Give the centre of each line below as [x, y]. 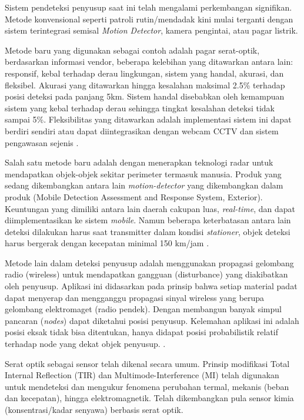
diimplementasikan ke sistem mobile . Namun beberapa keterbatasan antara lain [148, 220]
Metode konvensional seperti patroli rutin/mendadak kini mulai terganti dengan [149, 19]
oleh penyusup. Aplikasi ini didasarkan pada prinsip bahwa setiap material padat [151, 286]
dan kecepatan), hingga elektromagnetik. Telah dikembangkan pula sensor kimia [149, 398]
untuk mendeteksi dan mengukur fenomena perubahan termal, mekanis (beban [147, 386]
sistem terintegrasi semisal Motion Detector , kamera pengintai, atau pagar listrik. [151, 30]
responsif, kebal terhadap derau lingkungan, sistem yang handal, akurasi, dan [144, 73]
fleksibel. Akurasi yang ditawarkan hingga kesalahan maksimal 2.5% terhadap [145, 85]
